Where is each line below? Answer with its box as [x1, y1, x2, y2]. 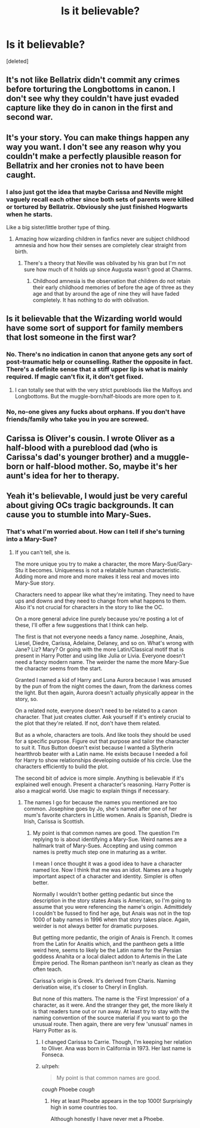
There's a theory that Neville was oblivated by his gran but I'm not [23, 260, 186, 267]
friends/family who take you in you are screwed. [6, 415, 149, 423]
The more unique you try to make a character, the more [14, 560, 151, 567]
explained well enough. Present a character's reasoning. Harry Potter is [14, 780, 191, 788]
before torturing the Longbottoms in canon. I [6, 84, 175, 94]
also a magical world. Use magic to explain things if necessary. [14, 787, 170, 794]
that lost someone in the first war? [6, 333, 136, 343]
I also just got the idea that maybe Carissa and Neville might [6, 188, 183, 196]
